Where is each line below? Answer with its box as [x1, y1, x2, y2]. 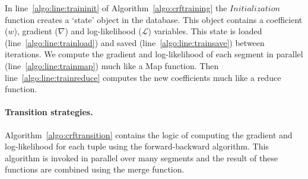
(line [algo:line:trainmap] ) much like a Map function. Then [5, 59, 219, 71]
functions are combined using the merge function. [5, 163, 185, 175]
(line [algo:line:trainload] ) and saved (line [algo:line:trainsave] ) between [5, 36, 265, 48]
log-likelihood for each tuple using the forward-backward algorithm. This [5, 140, 269, 152]
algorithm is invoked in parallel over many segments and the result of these [5, 151, 278, 164]
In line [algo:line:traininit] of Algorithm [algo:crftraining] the [5, 2, 227, 14]
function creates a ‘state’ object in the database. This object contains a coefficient [5, 13, 303, 25]
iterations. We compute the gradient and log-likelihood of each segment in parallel [5, 48, 303, 60]
